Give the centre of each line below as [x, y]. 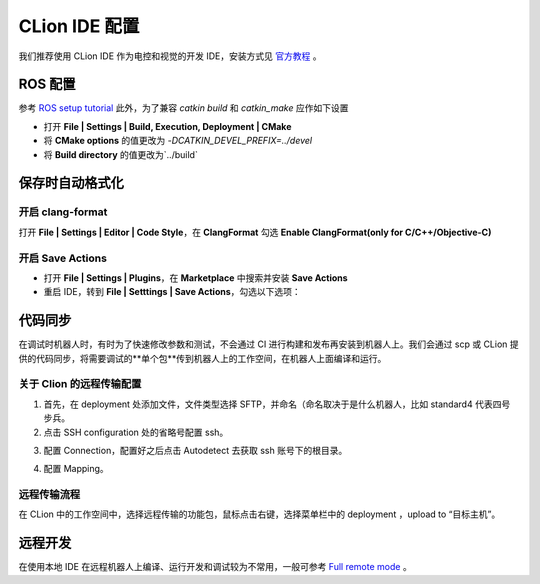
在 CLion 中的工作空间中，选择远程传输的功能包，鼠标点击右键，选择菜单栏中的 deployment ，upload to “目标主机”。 [259, 514]
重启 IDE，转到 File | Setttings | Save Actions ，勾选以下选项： [172, 292]
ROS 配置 [47, 84]
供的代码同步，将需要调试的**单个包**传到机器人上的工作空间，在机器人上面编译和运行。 [202, 358]
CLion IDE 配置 [79, 26]
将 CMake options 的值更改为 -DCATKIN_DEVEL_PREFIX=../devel [178, 141]
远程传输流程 [49, 495]
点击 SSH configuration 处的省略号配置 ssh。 [136, 432]
